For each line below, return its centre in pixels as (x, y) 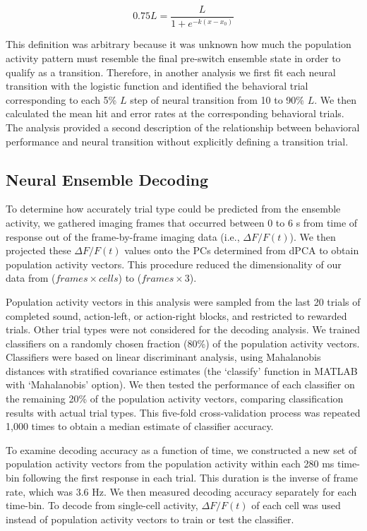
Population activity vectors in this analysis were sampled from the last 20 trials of (183, 301)
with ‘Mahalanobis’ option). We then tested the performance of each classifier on (180, 384)
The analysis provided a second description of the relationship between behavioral (183, 127)
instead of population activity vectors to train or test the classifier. (150, 519)
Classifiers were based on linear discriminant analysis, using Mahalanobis (163, 357)
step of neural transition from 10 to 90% (217, 99)
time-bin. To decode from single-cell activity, (102, 505)
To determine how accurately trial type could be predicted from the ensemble (173, 209)
